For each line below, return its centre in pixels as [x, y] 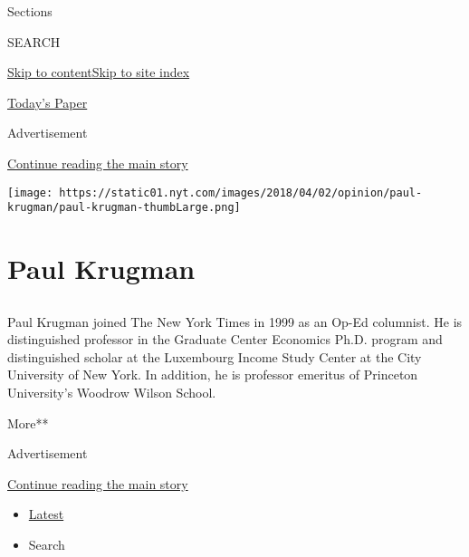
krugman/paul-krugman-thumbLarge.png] [124, 208]
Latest [46, 514]
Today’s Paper [48, 102]
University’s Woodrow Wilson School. [112, 393]
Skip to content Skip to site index [99, 72]
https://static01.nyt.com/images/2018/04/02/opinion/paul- [241, 192]
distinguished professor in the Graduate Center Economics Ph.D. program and [225, 339]
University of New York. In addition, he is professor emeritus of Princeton [213, 375]
